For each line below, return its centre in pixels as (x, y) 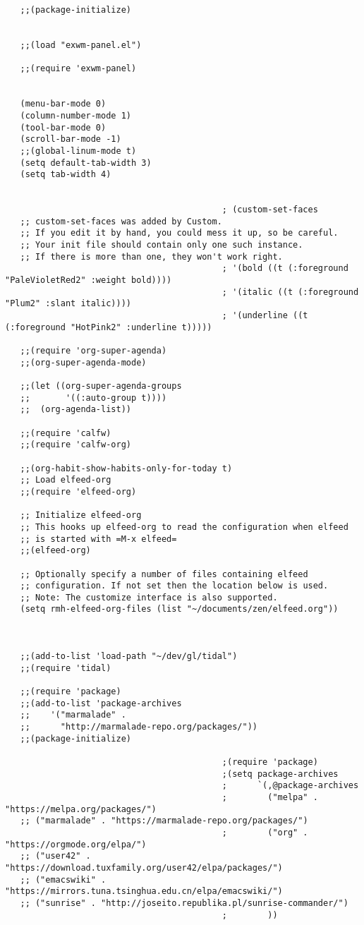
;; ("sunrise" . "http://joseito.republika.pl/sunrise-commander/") (184, 903)
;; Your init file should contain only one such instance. (162, 245)
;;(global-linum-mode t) (78, 151)
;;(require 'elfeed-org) (78, 491)
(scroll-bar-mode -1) (71, 139)
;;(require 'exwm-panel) (78, 69)
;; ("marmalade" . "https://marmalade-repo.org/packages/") (164, 821)
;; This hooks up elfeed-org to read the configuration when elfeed (184, 527)
